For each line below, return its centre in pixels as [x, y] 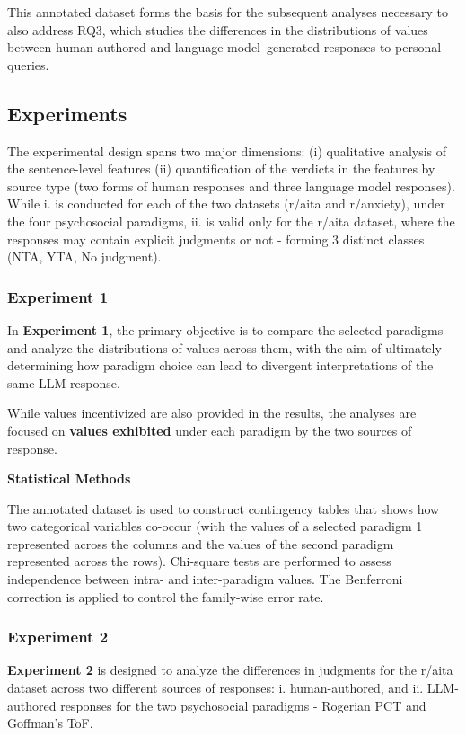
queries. [28, 64]
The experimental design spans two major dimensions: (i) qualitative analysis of [227, 151]
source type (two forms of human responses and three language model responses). [231, 186]
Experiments [67, 113]
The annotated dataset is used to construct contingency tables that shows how [224, 508]
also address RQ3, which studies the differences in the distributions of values [218, 29]
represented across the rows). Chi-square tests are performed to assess [199, 561]
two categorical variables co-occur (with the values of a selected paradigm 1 [215, 526]
